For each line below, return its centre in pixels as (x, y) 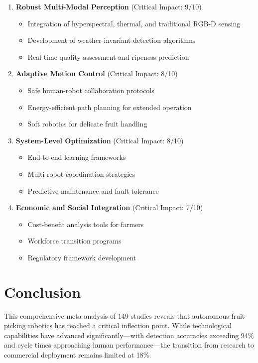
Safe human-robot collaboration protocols (91, 90)
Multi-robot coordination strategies (81, 174)
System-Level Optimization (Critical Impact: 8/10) (100, 140)
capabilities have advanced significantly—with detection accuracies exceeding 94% (129, 335)
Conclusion (43, 292)
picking (15, 325)
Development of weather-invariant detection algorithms (112, 40)
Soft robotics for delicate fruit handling (87, 124)
